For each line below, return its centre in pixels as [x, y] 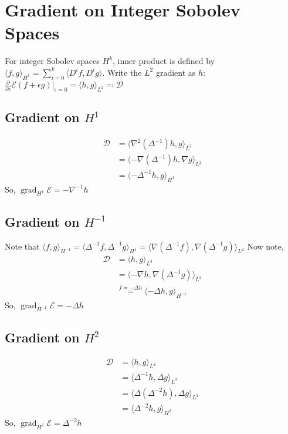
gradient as [176, 72]
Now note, [265, 246]
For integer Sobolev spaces [52, 61]
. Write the [122, 72]
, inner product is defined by [164, 61]
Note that [22, 246]
